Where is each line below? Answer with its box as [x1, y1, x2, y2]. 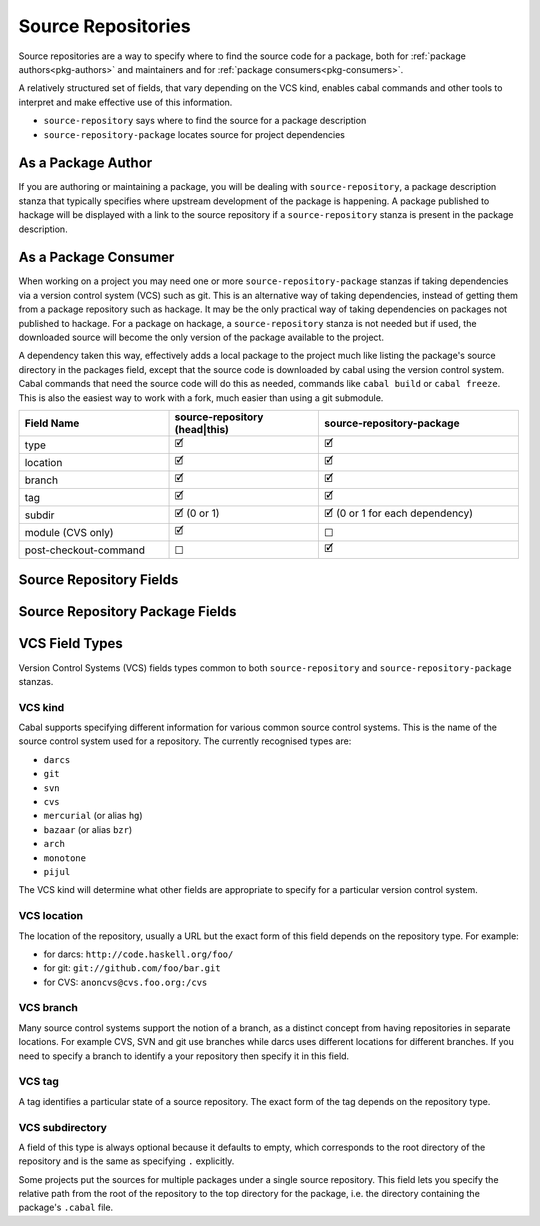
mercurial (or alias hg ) [43, 810, 144, 822]
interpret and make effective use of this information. [18, 96, 233, 108]
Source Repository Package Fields [18, 603, 237, 620]
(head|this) [174, 423, 230, 436]
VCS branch [18, 1001, 79, 1015]
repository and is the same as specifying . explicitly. [18, 1155, 235, 1167]
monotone [43, 852, 87, 864]
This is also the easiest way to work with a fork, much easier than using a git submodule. [18, 391, 384, 404]
